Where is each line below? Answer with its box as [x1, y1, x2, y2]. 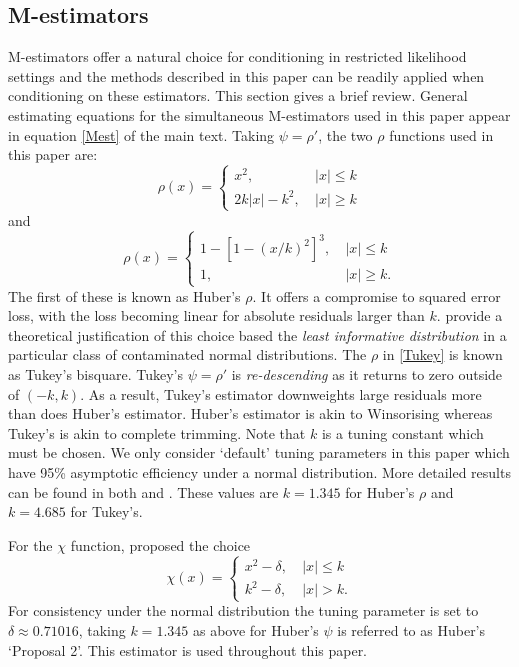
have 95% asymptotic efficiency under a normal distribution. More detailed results [8, 461, 511, 482]
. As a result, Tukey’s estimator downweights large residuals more [80, 383, 482, 404]
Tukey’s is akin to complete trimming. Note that [8, 422, 306, 443]
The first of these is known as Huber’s [8, 285, 241, 306]
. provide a [436, 305, 503, 326]
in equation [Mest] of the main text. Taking [8, 124, 275, 145]
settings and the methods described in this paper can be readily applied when [8, 65, 485, 86]
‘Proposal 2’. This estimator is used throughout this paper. [8, 639, 368, 660]
